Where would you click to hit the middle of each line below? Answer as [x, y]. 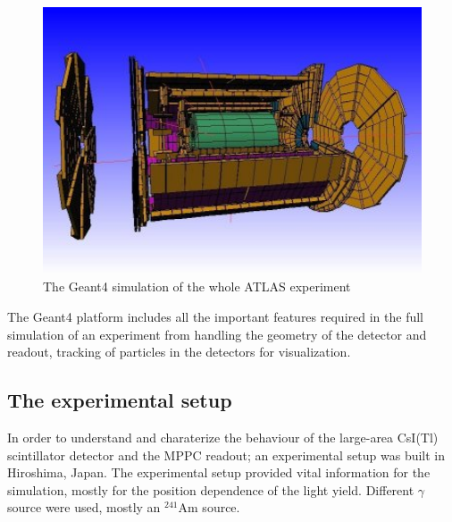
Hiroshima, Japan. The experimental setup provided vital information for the [219, 472]
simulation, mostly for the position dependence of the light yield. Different [211, 489]
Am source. [209, 507]
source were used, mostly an [84, 507]
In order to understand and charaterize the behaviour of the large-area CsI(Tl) [223, 438]
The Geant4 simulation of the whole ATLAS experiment [197, 286]
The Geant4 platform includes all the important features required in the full [215, 317]
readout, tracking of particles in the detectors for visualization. [179, 352]
